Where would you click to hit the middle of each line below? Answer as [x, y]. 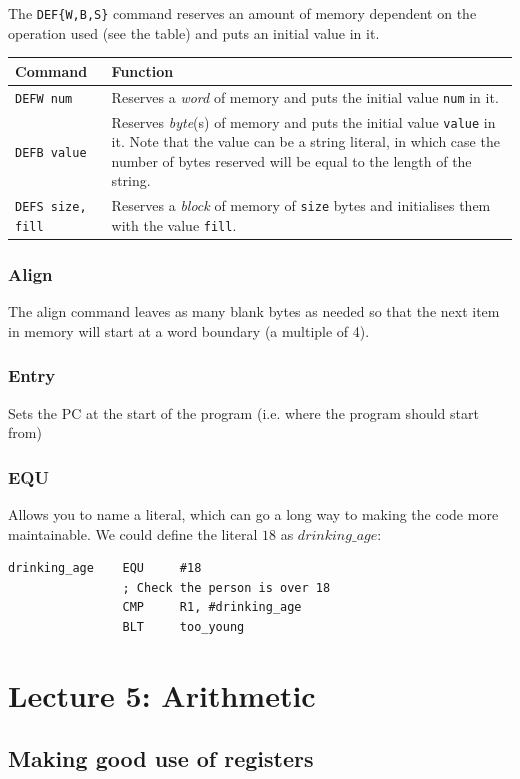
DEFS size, [51, 207]
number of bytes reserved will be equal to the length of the [291, 160]
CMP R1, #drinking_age [212, 607]
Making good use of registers [161, 758]
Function [142, 70]
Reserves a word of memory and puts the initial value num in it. [305, 96]
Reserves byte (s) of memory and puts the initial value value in [303, 121]
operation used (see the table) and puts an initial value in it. [194, 32]
